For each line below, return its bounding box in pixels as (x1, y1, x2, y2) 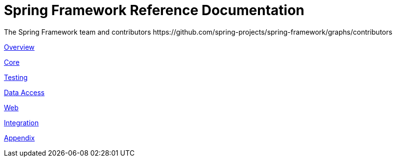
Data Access (4, 88, 45, 97)
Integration (4, 118, 39, 127)
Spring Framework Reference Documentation (4, 2, 304, 19)
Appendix (4, 133, 35, 142)
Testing (4, 73, 28, 81)
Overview (4, 42, 35, 51)
